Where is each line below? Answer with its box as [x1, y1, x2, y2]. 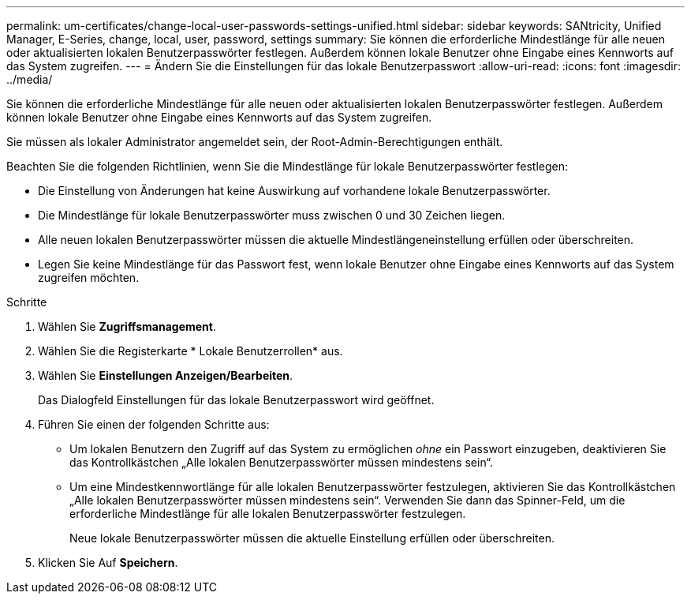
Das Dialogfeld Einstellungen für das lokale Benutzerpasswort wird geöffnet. [38, 393, 435, 407]
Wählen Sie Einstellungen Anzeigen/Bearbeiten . [38, 369, 293, 382]
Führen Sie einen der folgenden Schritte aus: [38, 418, 270, 431]
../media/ [6, 73, 53, 86]
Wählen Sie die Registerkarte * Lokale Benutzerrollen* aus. [38, 344, 343, 358]
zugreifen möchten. [38, 271, 140, 284]
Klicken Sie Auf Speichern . [38, 556, 178, 569]
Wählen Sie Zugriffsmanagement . [38, 320, 216, 333]
